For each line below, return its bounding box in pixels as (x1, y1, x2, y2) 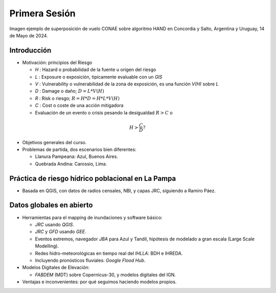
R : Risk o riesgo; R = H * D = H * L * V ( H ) (35, 95, 120, 101)
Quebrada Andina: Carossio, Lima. (35, 161, 107, 167)
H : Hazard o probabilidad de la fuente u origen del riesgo (35, 66, 156, 73)
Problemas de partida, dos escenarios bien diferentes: (22, 146, 136, 152)
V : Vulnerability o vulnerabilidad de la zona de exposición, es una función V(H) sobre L (35, 81, 219, 87)
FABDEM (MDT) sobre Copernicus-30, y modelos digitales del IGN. (35, 272, 176, 278)
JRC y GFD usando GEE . (35, 229, 86, 235)
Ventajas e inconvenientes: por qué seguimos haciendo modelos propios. (22, 279, 177, 285)
